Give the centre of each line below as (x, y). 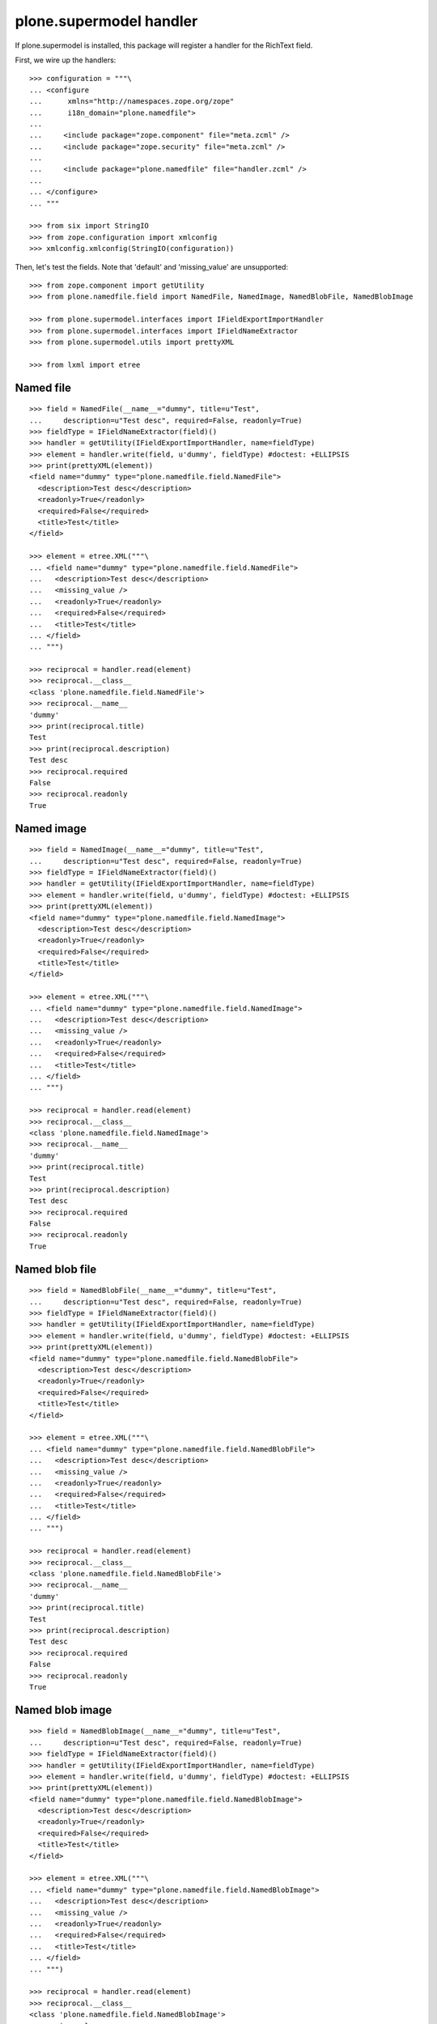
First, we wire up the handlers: (66, 60)
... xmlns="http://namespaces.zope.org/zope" (132, 102)
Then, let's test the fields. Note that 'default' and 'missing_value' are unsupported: (152, 266)
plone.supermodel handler (106, 21)
